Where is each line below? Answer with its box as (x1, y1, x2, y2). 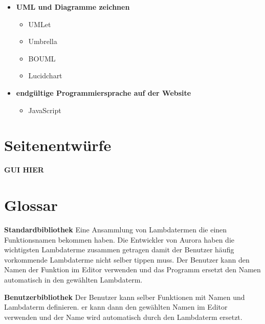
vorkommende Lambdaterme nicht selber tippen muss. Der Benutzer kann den (4, 254, 250, 265)
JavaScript (28, 104, 61, 115)
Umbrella (28, 36, 57, 47)
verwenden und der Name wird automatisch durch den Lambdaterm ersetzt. (4, 311, 242, 322)
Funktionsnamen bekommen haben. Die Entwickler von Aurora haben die (4, 234, 234, 245)
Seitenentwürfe (4, 135, 112, 156)
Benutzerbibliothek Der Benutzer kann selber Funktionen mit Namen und (4, 291, 245, 302)
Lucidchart (28, 70, 62, 81)
